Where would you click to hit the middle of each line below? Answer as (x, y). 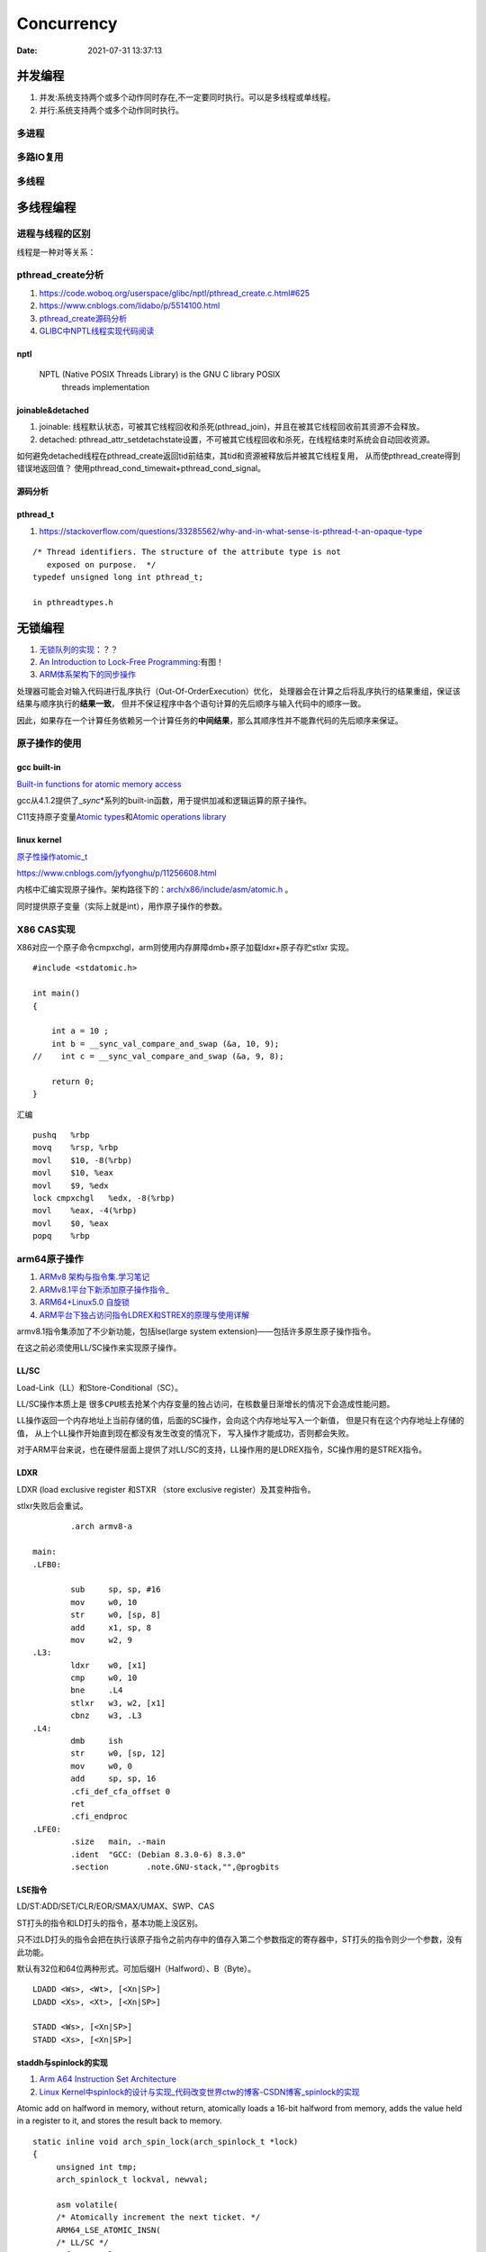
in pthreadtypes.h (73, 602)
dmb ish (97, 1741)
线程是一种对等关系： (56, 251)
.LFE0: (47, 1829)
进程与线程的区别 (54, 234)
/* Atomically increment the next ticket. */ (158, 2217)
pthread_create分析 (60, 275)
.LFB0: (47, 1564)
